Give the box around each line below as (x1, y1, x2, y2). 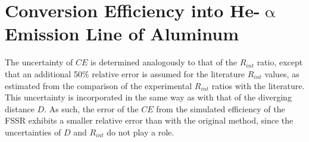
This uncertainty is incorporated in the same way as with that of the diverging (5, 91, 292, 103)
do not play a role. (107, 125, 174, 138)
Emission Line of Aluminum (5, 21, 239, 46)
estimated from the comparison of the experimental (5, 79, 192, 91)
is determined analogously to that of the (90, 56, 238, 68)
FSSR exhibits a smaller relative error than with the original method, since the (5, 114, 294, 127)
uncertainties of (5, 125, 61, 138)
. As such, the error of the (44, 102, 139, 115)
